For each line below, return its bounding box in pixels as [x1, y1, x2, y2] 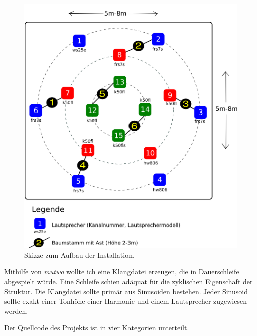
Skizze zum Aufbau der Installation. [24, 249, 135, 260]
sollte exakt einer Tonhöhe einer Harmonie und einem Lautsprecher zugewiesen [4, 296, 247, 306]
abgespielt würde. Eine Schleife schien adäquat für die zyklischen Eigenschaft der [4, 276, 253, 286]
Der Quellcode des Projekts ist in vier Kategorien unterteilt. [4, 322, 189, 333]
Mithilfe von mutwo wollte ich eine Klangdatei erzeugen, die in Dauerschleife [4, 266, 239, 277]
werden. [4, 305, 28, 316]
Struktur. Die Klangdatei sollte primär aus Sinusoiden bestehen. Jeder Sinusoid [4, 286, 248, 296]
